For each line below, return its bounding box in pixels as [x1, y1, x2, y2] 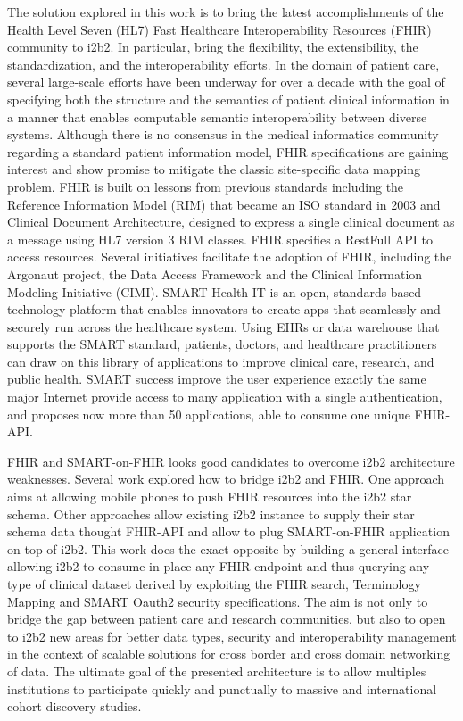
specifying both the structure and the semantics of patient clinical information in [7, 89, 450, 108]
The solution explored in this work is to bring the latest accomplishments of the [7, 3, 444, 21]
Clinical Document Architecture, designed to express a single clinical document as [7, 212, 455, 231]
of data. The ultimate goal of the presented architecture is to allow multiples [7, 661, 426, 680]
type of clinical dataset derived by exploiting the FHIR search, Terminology [7, 575, 421, 593]
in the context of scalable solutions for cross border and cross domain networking [7, 644, 451, 663]
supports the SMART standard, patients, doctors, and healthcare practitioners [7, 335, 437, 353]
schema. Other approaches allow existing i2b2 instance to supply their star [7, 504, 415, 523]
